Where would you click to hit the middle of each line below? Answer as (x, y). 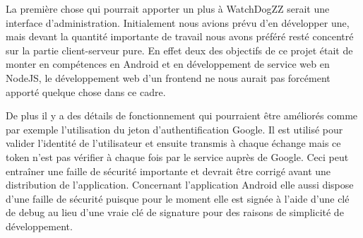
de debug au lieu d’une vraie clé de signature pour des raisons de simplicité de (175, 212)
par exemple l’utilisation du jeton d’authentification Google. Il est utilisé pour (174, 129)
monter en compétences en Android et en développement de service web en (168, 64)
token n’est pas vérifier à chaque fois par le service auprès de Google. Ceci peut (177, 156)
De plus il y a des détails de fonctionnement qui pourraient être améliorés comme (182, 115)
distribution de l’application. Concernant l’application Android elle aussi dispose (180, 185)
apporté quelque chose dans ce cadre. (86, 91)
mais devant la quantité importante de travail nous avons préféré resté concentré (180, 36)
